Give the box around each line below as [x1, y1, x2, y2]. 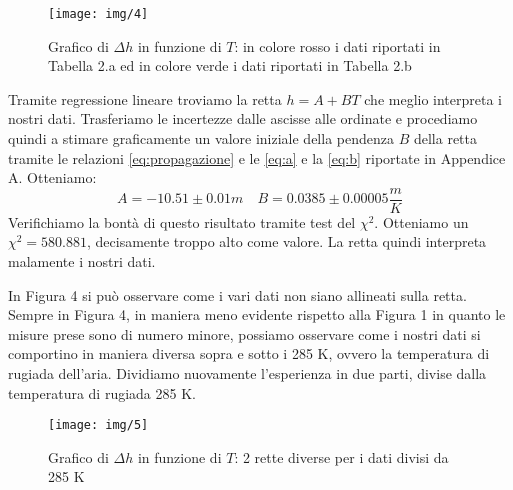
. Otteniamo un [374, 211, 469, 232]
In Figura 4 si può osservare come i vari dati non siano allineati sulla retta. [8, 284, 467, 305]
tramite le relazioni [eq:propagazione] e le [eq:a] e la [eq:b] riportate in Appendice [8, 147, 506, 168]
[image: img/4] [48, 7, 149, 21]
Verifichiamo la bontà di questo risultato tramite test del [8, 211, 356, 232]
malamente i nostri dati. [8, 251, 156, 272]
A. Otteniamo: [8, 167, 97, 188]
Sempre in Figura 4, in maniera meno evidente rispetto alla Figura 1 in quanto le [8, 304, 506, 325]
